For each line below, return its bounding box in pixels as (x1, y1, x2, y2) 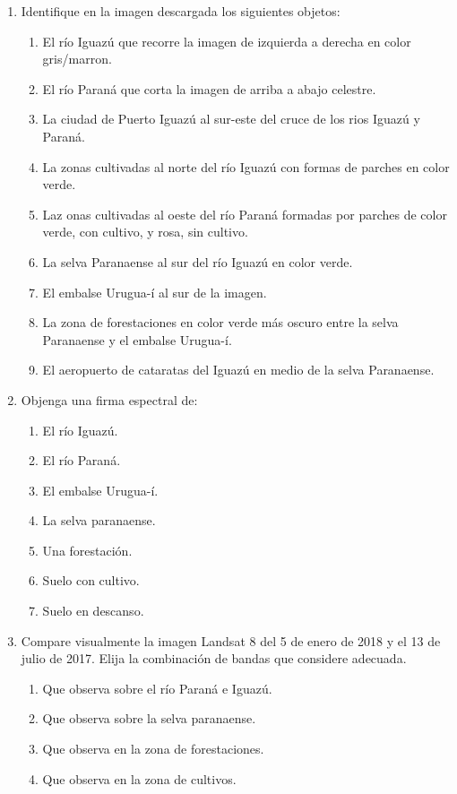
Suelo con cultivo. (42, 571, 140, 590)
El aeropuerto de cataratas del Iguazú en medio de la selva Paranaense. (42, 360, 435, 379)
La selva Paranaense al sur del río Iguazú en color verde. (42, 252, 353, 271)
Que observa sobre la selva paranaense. (42, 709, 256, 728)
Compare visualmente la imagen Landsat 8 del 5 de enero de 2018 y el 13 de (21, 631, 441, 650)
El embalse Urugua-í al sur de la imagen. (42, 282, 267, 301)
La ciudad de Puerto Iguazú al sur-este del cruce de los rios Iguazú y (42, 109, 420, 128)
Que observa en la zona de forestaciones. (42, 739, 264, 758)
